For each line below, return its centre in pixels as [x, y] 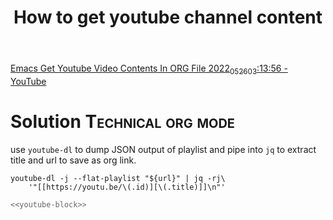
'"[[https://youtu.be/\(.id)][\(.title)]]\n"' [127, 187]
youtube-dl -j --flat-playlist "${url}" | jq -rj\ [118, 178]
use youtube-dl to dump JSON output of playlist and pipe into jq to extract [163, 149]
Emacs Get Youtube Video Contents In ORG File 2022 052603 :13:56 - [149, 69]
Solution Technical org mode [123, 122]
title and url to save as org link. [73, 160]
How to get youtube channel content [168, 17]
